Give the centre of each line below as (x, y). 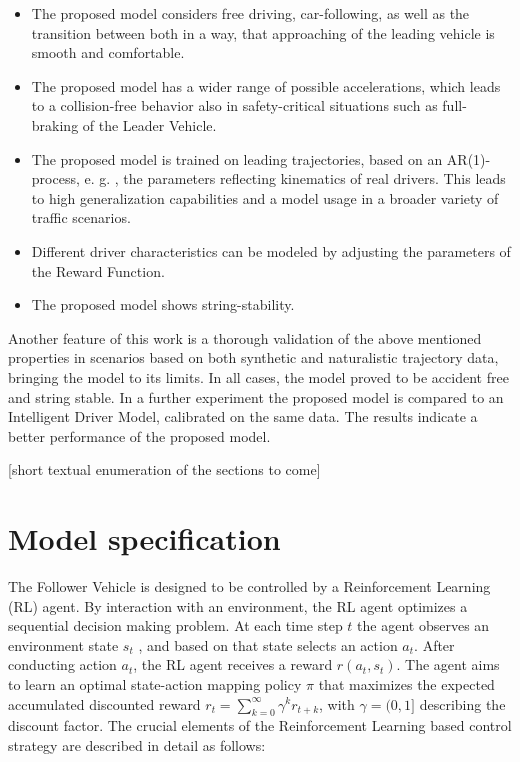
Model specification (144, 538)
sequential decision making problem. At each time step (175, 625)
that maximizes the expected (406, 683)
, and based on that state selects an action (268, 644)
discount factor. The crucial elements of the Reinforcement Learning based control (260, 725)
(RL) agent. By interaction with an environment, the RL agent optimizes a (238, 605)
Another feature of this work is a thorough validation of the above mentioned (245, 337)
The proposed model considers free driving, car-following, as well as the (250, 13)
